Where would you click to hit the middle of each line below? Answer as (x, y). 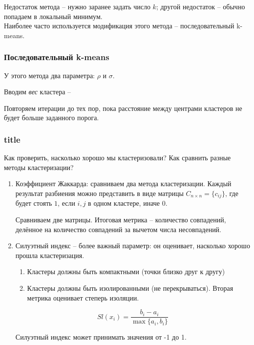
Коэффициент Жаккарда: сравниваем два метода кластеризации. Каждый (123, 183)
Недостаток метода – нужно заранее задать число (77, 6)
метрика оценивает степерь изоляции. (83, 297)
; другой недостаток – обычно (201, 6)
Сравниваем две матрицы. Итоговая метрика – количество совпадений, (121, 220)
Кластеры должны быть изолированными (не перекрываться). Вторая (130, 288)
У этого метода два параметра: (49, 75)
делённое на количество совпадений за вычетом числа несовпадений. (118, 229)
